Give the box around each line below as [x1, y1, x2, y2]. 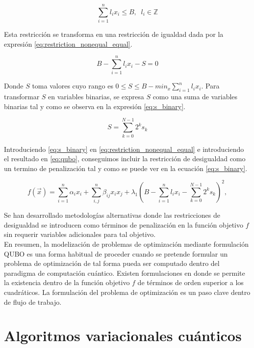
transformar [4, 91, 40, 102]
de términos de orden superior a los [137, 277, 244, 288]
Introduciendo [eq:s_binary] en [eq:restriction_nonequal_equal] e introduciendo [4, 144, 244, 154]
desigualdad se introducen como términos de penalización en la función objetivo [4, 219, 243, 230]
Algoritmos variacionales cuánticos [4, 325, 242, 346]
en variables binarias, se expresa [48, 91, 144, 102]
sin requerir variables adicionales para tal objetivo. [4, 229, 156, 239]
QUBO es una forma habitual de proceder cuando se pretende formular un [4, 248, 228, 259]
